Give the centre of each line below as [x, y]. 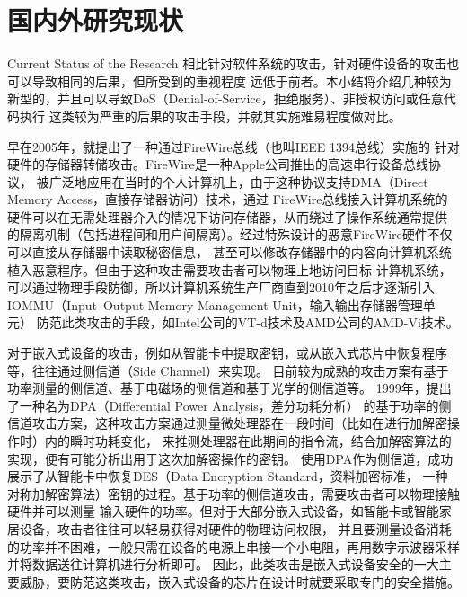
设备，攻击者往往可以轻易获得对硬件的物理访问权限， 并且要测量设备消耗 [235, 528]
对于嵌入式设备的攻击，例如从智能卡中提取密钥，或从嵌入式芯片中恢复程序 [227, 353]
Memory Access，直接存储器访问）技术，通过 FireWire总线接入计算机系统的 [228, 199]
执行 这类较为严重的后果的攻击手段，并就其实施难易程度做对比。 [210, 116]
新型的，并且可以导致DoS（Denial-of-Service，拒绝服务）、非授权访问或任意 [225, 98]
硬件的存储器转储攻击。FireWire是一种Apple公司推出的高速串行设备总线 [218, 164]
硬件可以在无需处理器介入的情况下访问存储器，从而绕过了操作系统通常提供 [227, 216]
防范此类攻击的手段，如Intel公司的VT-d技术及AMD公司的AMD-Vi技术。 [247, 322]
